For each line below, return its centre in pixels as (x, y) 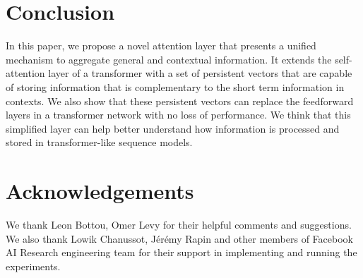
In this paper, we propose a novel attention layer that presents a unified (161, 46)
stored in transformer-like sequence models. (99, 142)
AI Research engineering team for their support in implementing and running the (181, 252)
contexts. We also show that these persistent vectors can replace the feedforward (180, 101)
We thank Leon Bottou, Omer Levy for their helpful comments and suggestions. (179, 224)
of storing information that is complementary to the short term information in (175, 86)
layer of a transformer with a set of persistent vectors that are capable (200, 73)
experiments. (33, 266)
